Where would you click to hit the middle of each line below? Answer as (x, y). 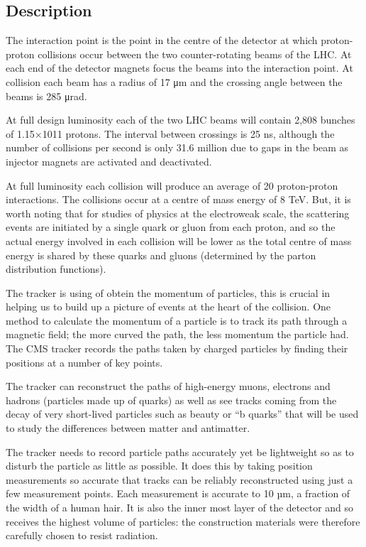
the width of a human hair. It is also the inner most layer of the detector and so (180, 508)
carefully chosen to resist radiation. (82, 535)
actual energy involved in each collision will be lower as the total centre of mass (179, 240)
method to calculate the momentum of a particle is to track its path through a (177, 320)
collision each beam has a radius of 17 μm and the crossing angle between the (174, 81)
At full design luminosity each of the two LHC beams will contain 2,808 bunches (181, 120)
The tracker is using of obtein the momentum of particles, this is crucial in (168, 292)
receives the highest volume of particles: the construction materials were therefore (183, 521)
